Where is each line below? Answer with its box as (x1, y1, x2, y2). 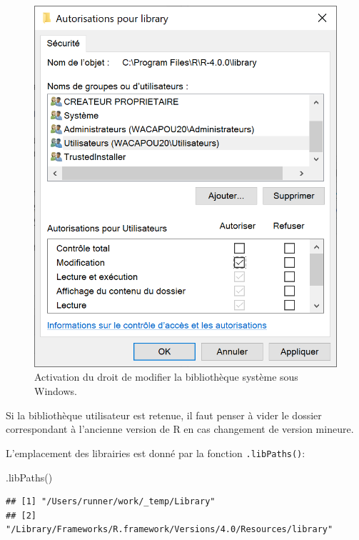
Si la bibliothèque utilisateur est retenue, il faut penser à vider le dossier (6, 407, 322, 422)
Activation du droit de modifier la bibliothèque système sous (34, 369, 298, 384)
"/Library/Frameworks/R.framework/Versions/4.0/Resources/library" (6, 524, 333, 535)
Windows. (34, 384, 77, 399)
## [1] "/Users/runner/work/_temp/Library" (6, 496, 216, 507)
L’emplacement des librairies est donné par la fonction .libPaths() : (6, 445, 305, 460)
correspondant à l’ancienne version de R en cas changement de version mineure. (6, 421, 354, 436)
